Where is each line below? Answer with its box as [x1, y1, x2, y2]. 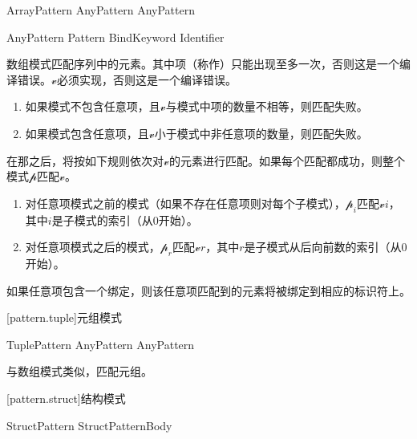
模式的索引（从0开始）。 [74, 211, 198, 228]
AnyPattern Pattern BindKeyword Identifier [6, 28, 225, 45]
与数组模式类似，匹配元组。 [6, 363, 152, 380]
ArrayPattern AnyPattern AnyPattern [6, 2, 195, 18]
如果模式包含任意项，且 [25, 124, 149, 141]
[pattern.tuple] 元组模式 [6, 309, 122, 326]
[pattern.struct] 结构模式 [6, 389, 126, 406]
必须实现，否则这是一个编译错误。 [56, 71, 237, 87]
